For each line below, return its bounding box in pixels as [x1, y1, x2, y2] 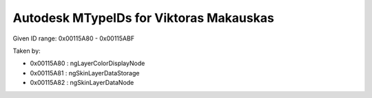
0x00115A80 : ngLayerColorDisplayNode [30, 59, 145, 68]
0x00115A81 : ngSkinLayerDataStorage [30, 69, 140, 77]
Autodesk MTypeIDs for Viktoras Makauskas [12, 10, 275, 25]
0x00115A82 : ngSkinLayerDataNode [30, 79, 134, 87]
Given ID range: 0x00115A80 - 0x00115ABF [12, 34, 134, 42]
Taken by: [12, 47, 41, 55]
